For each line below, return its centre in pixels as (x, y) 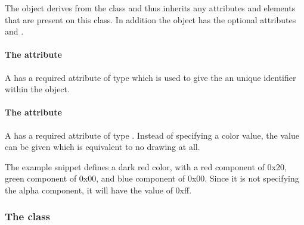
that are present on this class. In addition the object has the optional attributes (151, 19)
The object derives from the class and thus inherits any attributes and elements (150, 8)
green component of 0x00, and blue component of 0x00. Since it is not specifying (152, 178)
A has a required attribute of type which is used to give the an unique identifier (151, 77)
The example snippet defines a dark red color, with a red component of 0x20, (146, 166)
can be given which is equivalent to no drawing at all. (103, 147)
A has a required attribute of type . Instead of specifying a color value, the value (152, 135)
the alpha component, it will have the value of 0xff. (98, 190)
